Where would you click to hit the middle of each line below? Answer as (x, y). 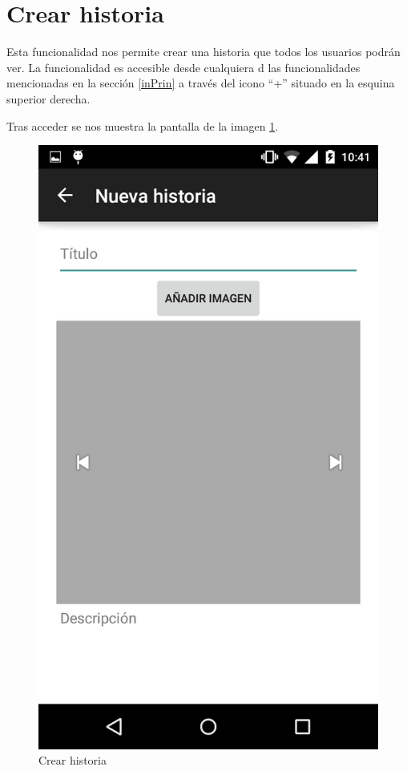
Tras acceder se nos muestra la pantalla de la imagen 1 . (143, 125)
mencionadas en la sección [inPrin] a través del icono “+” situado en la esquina (201, 83)
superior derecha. (48, 98)
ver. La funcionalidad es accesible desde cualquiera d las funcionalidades (183, 67)
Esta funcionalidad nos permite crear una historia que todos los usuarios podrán (203, 52)
